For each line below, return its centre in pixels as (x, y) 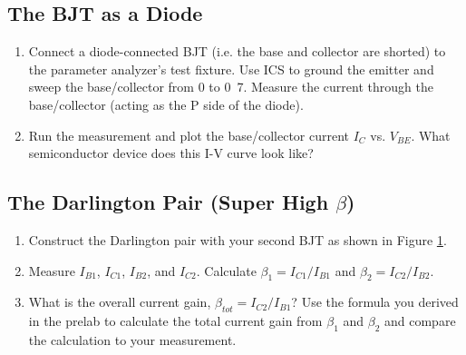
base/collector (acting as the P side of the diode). (166, 104)
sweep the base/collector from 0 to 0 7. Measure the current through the (231, 87)
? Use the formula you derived (375, 302)
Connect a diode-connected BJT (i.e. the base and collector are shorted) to (237, 51)
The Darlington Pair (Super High (168, 202)
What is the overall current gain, (120, 302)
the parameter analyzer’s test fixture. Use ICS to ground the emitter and (231, 69)
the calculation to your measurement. (132, 339)
